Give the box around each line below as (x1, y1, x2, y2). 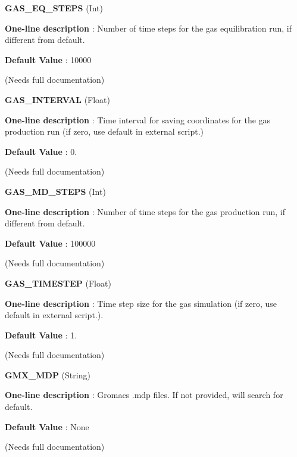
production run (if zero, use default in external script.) (5, 125, 204, 138)
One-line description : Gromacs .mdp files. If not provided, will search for (5, 388, 283, 401)
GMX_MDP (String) (5, 368, 90, 381)
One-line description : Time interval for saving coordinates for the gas (5, 113, 271, 126)
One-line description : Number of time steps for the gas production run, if (5, 205, 286, 217)
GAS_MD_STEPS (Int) (5, 185, 106, 197)
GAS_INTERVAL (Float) (5, 93, 110, 105)
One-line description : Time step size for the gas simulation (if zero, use (5, 297, 277, 309)
